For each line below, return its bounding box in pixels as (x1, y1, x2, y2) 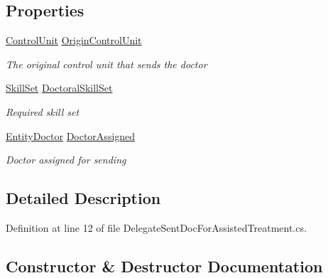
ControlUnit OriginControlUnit (6, 33, 142, 48)
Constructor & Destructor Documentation (6, 255, 323, 277)
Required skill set (6, 104, 80, 119)
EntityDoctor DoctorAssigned (6, 128, 136, 143)
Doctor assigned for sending (6, 152, 126, 167)
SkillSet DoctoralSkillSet (6, 80, 113, 95)
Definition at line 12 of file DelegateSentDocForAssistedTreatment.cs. (6, 220, 307, 235)
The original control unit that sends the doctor (6, 56, 207, 71)
